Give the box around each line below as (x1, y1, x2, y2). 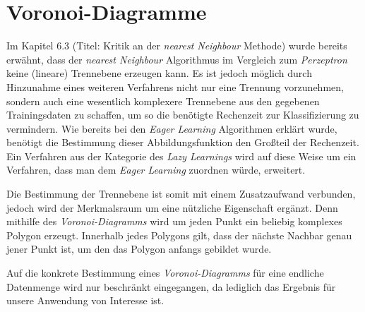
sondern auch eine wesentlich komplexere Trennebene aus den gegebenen (6, 93, 320, 108)
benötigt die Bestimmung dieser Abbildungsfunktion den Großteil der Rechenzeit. (6, 135, 359, 150)
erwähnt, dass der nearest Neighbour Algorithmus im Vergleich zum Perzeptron (6, 52, 347, 66)
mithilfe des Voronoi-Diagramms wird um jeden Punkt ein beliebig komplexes (6, 214, 342, 229)
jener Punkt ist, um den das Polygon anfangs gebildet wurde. (6, 241, 272, 256)
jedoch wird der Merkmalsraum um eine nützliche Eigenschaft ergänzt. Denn (6, 200, 338, 215)
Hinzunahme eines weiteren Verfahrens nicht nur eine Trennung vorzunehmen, (6, 79, 344, 94)
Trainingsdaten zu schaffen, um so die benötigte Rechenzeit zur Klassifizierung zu (6, 107, 359, 122)
